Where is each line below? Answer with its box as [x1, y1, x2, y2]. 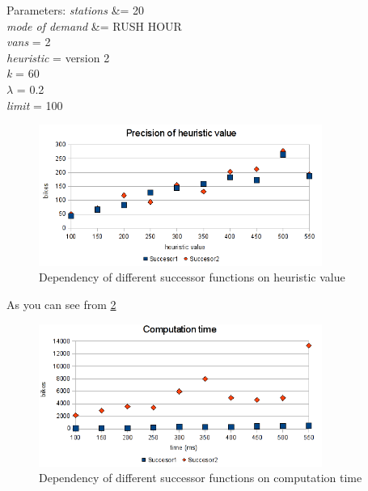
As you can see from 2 [6, 296, 116, 313]
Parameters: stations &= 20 [6, 2, 145, 18]
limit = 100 [6, 96, 63, 113]
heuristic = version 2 [6, 49, 110, 66]
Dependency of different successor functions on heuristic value [39, 269, 345, 286]
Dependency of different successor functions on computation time [39, 469, 362, 486]
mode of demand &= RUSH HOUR [6, 17, 182, 34]
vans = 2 [6, 33, 51, 50]
